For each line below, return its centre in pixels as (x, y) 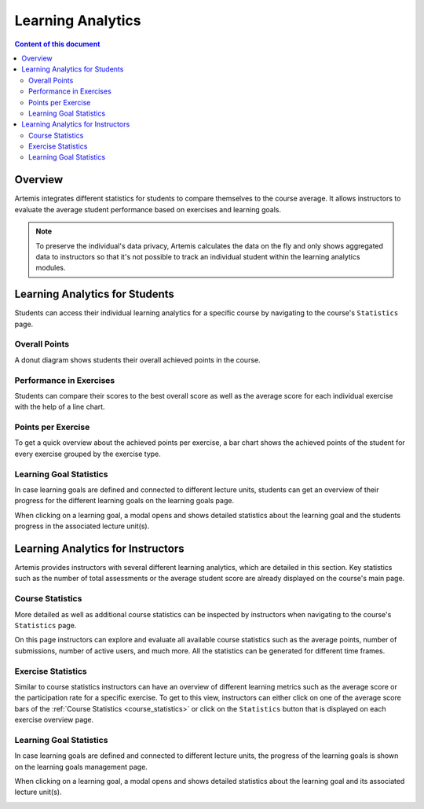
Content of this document (57, 44)
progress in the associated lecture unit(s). (82, 526)
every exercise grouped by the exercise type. (88, 454)
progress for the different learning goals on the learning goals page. (124, 501)
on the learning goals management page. (81, 767)
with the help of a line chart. (60, 407)
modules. (51, 268)
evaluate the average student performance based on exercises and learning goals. (148, 209)
